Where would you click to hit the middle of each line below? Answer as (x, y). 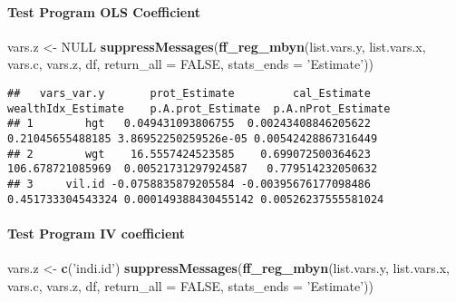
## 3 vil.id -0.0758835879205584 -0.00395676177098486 (189, 184)
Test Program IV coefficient (97, 233)
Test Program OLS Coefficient (104, 11)
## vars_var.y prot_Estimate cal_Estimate (189, 93)
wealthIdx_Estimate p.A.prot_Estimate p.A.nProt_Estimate (199, 108)
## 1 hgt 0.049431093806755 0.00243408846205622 (189, 124)
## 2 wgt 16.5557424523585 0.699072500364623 (189, 154)
